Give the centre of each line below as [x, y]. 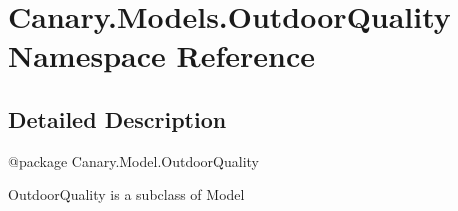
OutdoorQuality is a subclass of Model [126, 194]
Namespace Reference [161, 55]
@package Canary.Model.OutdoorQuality [133, 160]
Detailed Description [117, 118]
